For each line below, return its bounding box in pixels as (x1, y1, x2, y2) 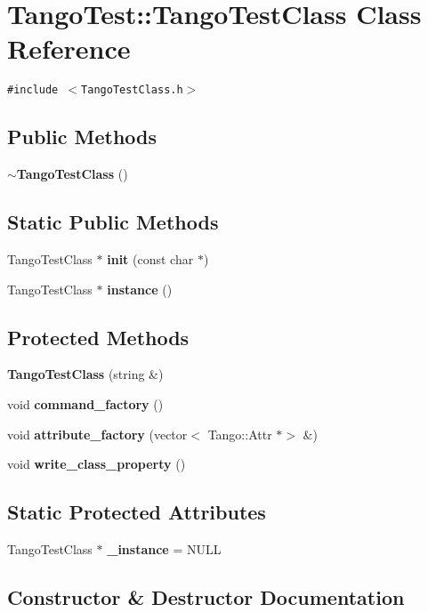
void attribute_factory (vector (7, 424, 188, 443)
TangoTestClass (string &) (7, 365, 164, 383)
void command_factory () (7, 394, 164, 413)
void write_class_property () (7, 455, 186, 473)
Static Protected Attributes (7, 498, 266, 526)
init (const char (107, 249, 194, 268)
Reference (7, 30, 131, 67)
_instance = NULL (107, 539, 222, 558)
